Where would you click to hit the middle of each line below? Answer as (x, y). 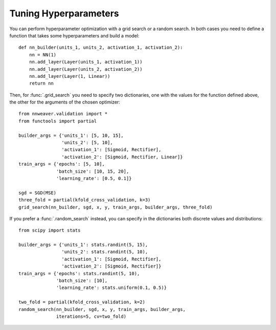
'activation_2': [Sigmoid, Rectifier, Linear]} (122, 157)
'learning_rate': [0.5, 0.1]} (94, 178)
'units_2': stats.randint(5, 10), (105, 252)
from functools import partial (58, 121)
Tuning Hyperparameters (64, 13)
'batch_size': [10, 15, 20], (93, 171)
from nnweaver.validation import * (63, 114)
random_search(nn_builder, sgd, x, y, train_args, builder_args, (102, 309)
